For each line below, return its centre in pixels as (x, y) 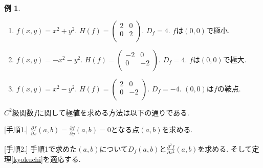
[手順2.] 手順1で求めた (41, 148)
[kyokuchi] (27, 159)
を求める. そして (225, 148)
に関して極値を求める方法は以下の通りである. (113, 112)
